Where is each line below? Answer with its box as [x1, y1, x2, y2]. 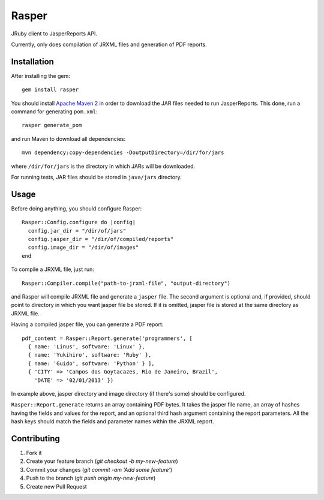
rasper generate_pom [22, 122, 82, 129]
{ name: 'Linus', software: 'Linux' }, [28, 343, 145, 350]
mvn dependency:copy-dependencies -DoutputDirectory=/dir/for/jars [22, 149, 224, 156]
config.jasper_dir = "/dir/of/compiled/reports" [28, 236, 174, 243]
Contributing [11, 433, 60, 444]
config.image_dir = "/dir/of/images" [28, 244, 139, 251]
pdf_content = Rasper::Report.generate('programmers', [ [22, 335, 193, 342]
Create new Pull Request [26, 483, 87, 490]
